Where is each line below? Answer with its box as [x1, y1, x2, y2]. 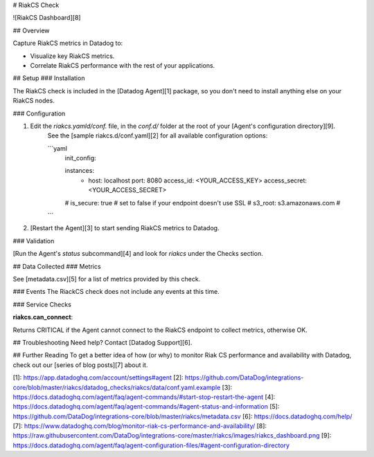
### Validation [12, 236, 55, 245]
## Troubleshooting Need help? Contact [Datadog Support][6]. [12, 338, 193, 346]
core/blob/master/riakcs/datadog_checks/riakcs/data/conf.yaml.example [12, 383, 221, 391]
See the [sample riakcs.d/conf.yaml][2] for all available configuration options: [47, 131, 268, 140]
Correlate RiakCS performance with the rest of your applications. [30, 61, 215, 69]
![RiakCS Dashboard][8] [12, 14, 81, 22]
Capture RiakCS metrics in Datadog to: [12, 39, 123, 48]
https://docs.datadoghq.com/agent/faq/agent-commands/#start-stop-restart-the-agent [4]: [12, 393, 276, 401]
